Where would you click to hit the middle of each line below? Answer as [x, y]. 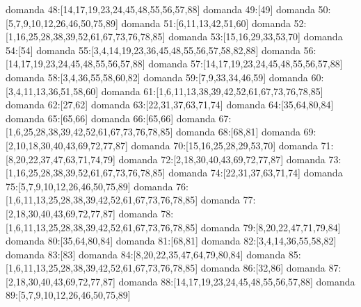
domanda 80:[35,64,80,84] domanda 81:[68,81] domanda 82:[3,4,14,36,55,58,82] [171, 241]
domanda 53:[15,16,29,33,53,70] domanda [256, 36]
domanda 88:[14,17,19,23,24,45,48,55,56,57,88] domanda [237, 281]
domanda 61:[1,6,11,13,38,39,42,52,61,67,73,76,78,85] [212, 91]
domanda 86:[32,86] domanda [263, 268]
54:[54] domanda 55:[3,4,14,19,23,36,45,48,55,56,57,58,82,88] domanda [153, 50]
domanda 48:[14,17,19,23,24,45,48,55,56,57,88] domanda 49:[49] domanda [160, 9]
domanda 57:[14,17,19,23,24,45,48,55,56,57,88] [246, 64]
